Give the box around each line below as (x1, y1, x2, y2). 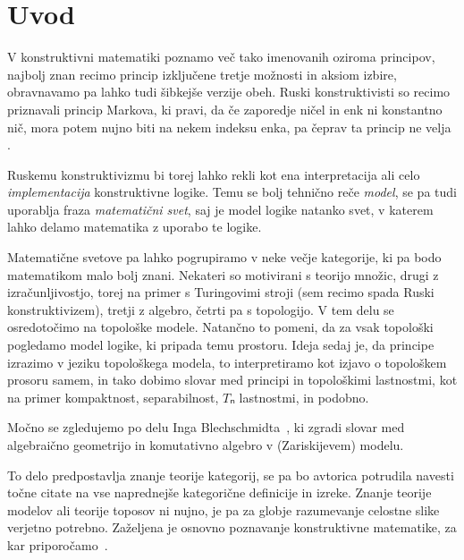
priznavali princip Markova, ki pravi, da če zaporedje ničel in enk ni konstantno (7, 99, 443, 118)
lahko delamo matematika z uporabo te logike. (7, 217, 262, 236)
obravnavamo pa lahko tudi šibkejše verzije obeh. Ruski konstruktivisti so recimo (7, 82, 451, 101)
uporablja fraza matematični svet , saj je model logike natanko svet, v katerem (7, 199, 434, 218)
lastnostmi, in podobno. (239, 387, 369, 406)
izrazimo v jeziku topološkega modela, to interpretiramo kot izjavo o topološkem (7, 352, 447, 371)
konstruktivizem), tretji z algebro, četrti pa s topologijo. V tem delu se (7, 300, 394, 318)
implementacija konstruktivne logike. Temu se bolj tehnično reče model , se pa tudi (7, 182, 457, 201)
